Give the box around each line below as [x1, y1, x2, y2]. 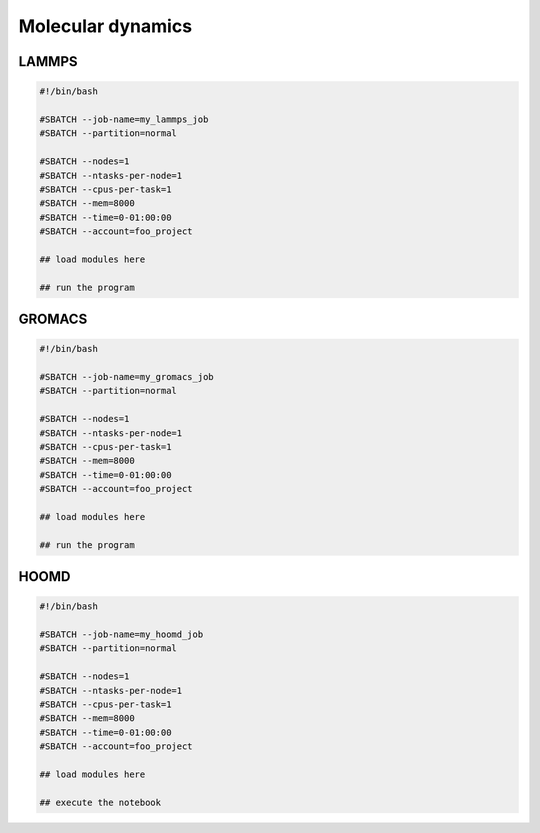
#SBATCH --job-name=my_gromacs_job [39, 371, 214, 382]
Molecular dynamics [18, 15, 193, 37]
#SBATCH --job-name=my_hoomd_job [39, 629, 204, 640]
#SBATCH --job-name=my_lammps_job [39, 113, 209, 125]
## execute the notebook [39, 796, 162, 808]
